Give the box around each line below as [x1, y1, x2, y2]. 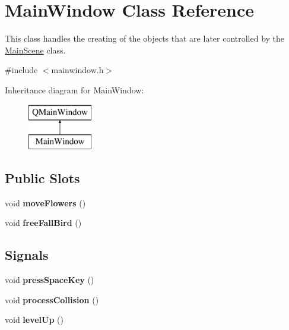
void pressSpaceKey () [5, 274, 94, 286]
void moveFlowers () [5, 196, 86, 209]
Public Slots [5, 169, 80, 187]
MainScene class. [5, 43, 66, 56]
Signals [5, 246, 49, 264]
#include [5, 64, 38, 76]
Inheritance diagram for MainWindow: [5, 83, 144, 96]
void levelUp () [5, 313, 63, 326]
